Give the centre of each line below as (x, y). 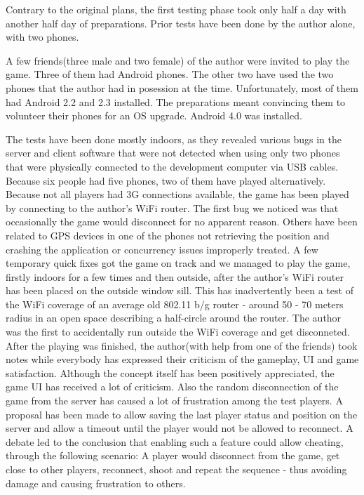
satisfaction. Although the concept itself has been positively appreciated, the (170, 372)
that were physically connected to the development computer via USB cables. (172, 166)
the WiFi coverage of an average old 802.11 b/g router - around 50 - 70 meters (175, 304)
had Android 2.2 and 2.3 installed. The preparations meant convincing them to (176, 101)
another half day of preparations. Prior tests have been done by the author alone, (181, 23)
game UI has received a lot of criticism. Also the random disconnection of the (172, 387)
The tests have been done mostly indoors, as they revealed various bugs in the (174, 139)
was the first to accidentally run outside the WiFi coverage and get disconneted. (178, 332)
